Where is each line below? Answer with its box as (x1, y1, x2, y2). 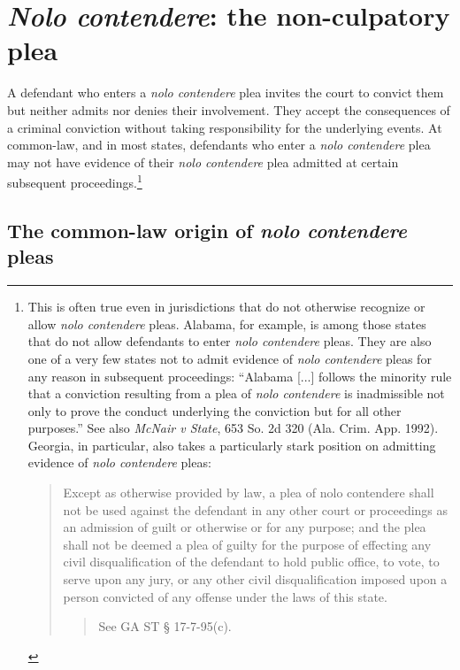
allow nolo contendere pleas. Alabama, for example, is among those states (27, 314, 426, 333)
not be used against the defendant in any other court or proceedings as (63, 500, 448, 519)
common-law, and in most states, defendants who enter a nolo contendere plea (7, 135, 431, 154)
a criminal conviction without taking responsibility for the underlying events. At (7, 118, 442, 136)
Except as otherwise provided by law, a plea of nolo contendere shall (63, 483, 434, 502)
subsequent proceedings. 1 (7, 171, 142, 191)
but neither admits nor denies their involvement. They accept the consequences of (7, 100, 450, 119)
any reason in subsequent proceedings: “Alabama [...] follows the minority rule (27, 366, 452, 385)
